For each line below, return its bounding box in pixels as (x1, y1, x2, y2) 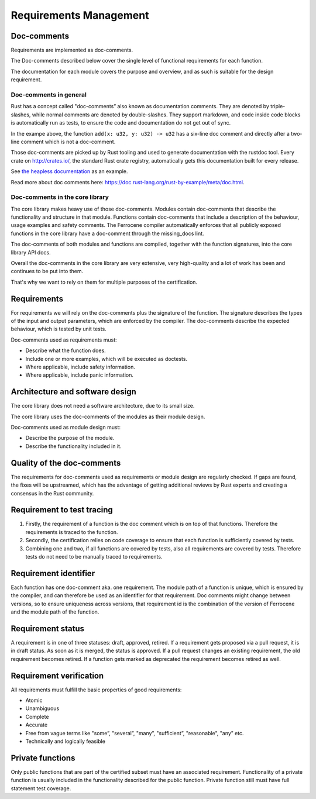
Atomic (25, 697, 43, 704)
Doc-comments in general (11, 91, 87, 99)
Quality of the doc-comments (11, 458, 121, 468)
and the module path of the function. (11, 608, 99, 615)
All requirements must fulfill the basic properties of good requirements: (11, 686, 182, 693)
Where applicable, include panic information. (25, 371, 134, 378)
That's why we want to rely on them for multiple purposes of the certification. (11, 278, 198, 285)
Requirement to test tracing (11, 505, 114, 515)
